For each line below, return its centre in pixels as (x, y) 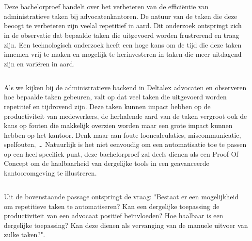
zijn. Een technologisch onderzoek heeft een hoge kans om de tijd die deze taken (123, 44)
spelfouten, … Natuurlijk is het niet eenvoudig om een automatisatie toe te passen (125, 144)
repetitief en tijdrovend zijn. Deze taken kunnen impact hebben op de (107, 106)
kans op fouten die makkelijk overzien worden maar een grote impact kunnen (118, 125)
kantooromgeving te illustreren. (50, 173)
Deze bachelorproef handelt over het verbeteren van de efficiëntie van (106, 7)
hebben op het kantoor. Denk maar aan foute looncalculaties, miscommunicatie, (123, 135)
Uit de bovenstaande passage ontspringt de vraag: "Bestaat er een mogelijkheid (121, 197)
